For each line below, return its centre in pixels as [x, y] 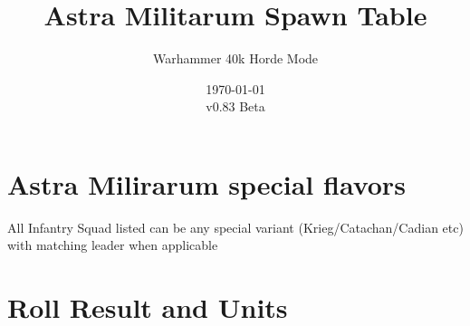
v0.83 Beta [235, 106]
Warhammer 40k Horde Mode [235, 58]
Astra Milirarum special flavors [206, 183]
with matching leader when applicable [113, 245]
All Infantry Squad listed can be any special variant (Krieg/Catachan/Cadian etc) [235, 227]
